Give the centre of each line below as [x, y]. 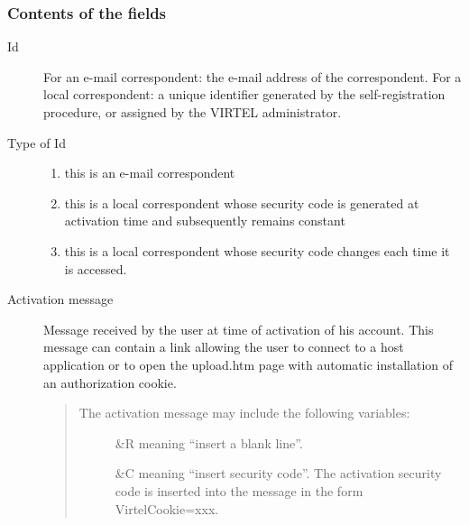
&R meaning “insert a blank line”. [209, 442]
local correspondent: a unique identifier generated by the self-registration [244, 94]
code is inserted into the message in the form [239, 490]
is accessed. [96, 268]
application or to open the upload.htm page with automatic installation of [248, 364]
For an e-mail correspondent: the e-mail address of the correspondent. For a [253, 76]
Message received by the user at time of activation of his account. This [239, 329]
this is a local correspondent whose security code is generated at [242, 203]
